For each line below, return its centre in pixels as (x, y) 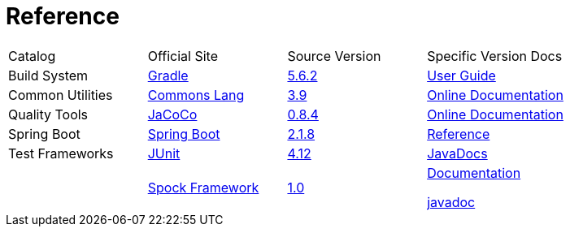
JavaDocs (457, 153)
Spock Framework (203, 187)
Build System (48, 75)
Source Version (334, 56)
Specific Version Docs (495, 56)
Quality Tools (48, 114)
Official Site (183, 56)
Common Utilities (61, 95)
